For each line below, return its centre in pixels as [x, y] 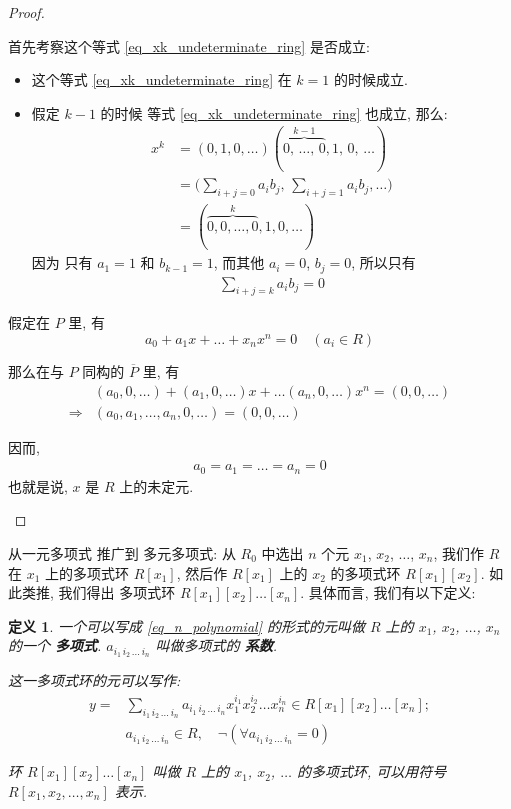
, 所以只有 [383, 262]
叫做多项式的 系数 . [216, 645]
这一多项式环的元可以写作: [94, 680]
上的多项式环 [87, 572]
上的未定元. [156, 485]
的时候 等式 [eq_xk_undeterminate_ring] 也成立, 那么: [274, 112]
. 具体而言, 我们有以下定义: [388, 592]
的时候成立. [370, 79]
